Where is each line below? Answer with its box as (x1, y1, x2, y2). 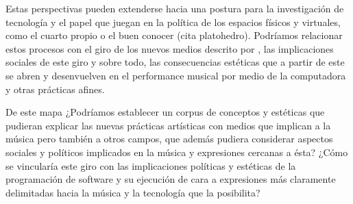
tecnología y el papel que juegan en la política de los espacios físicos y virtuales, (5, 14, 341, 29)
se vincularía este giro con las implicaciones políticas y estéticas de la (5, 158, 296, 173)
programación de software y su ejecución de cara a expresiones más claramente (5, 172, 336, 186)
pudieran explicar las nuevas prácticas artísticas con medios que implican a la (5, 118, 331, 132)
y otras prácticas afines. (5, 81, 105, 96)
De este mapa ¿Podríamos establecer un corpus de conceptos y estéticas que (5, 105, 325, 119)
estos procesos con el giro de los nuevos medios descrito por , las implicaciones (5, 41, 334, 55)
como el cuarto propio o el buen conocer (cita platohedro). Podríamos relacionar (5, 28, 343, 42)
